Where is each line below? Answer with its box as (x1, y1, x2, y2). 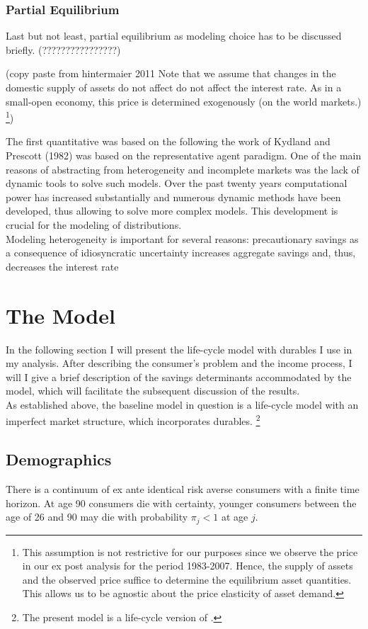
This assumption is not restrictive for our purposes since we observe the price (22, 544, 358, 559)
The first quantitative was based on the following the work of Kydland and (6, 134, 330, 149)
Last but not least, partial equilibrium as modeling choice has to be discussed (6, 28, 342, 43)
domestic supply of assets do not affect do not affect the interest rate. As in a (6, 80, 342, 94)
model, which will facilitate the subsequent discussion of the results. (6, 383, 300, 398)
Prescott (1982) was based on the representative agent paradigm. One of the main (6, 148, 362, 163)
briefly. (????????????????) (6, 42, 121, 57)
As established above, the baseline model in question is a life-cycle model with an (6, 397, 359, 412)
